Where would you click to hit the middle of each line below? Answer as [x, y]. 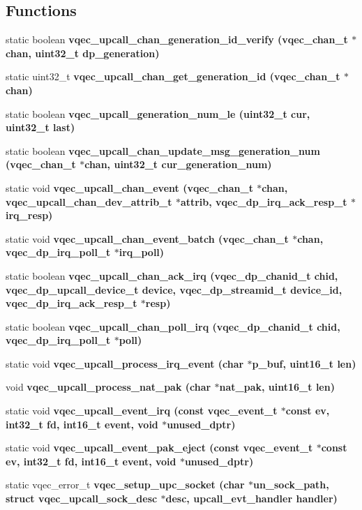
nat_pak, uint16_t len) [277, 387]
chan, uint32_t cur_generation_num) [178, 164]
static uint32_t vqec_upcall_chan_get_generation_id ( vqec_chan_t [173, 76]
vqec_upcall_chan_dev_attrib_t [89, 201]
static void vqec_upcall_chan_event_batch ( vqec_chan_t [147, 238]
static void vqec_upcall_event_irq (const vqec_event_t [142, 411]
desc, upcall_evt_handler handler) [251, 498]
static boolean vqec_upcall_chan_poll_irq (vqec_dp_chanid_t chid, [173, 326]
